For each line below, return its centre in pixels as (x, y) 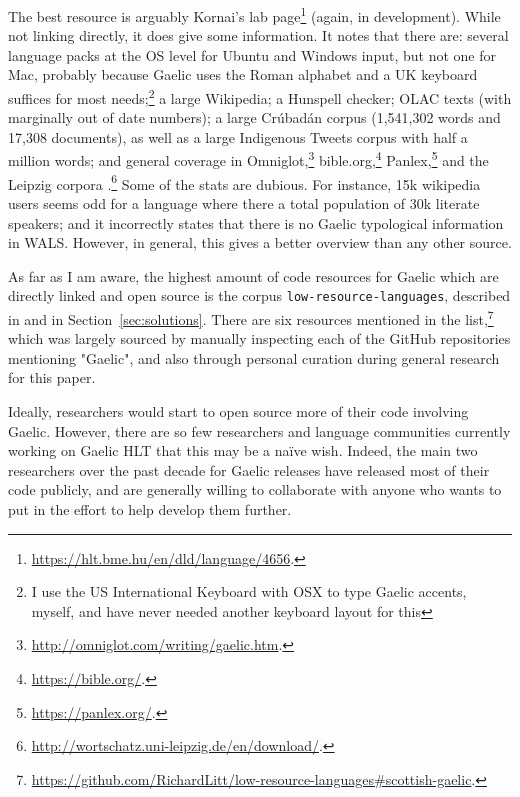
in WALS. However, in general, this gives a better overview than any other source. (260, 242)
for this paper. (52, 377)
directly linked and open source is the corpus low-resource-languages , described (259, 295)
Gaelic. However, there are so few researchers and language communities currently (259, 430)
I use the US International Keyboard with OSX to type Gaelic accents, (249, 591)
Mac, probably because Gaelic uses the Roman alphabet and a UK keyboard (243, 74)
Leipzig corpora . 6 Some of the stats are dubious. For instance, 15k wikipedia (244, 182)
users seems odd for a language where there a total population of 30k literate (244, 202)
